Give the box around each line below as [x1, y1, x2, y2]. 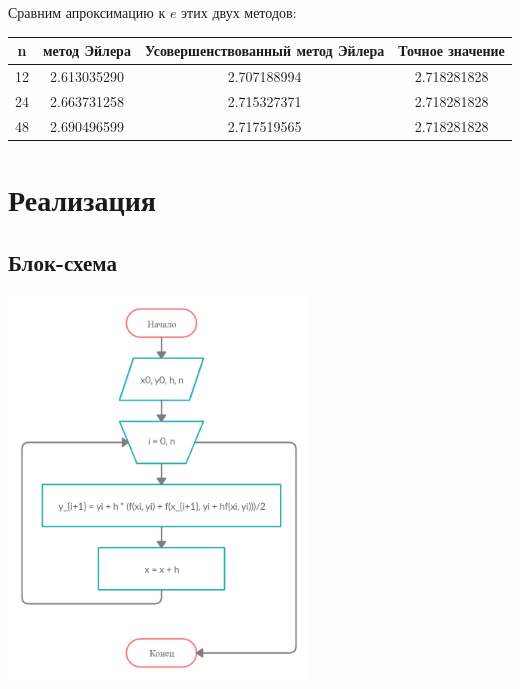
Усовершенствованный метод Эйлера [144, 40, 385, 61]
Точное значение [398, 40, 505, 61]
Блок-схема [8, 247, 118, 278]
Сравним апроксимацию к [8, 2, 166, 22]
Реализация [8, 178, 156, 219]
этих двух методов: [181, 2, 297, 22]
